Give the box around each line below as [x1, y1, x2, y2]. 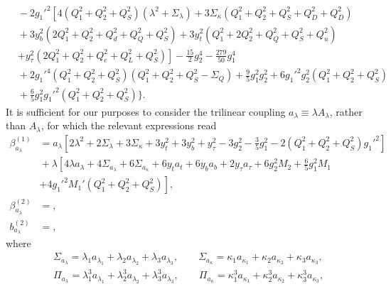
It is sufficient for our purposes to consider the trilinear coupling [6, 104, 286, 119]
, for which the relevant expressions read [41, 118, 217, 133]
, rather [329, 104, 363, 119]
